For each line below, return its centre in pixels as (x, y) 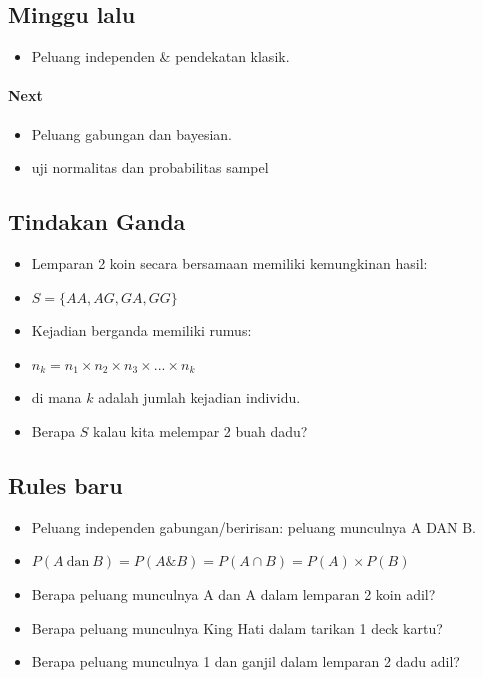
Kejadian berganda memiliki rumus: (141, 330)
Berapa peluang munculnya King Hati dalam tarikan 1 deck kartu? (237, 627)
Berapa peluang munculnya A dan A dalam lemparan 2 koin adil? (233, 593)
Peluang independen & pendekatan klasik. (160, 56)
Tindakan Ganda (97, 221)
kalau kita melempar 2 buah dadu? (200, 430)
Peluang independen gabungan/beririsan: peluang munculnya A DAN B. (253, 526)
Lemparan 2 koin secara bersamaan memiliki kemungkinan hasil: (229, 262)
